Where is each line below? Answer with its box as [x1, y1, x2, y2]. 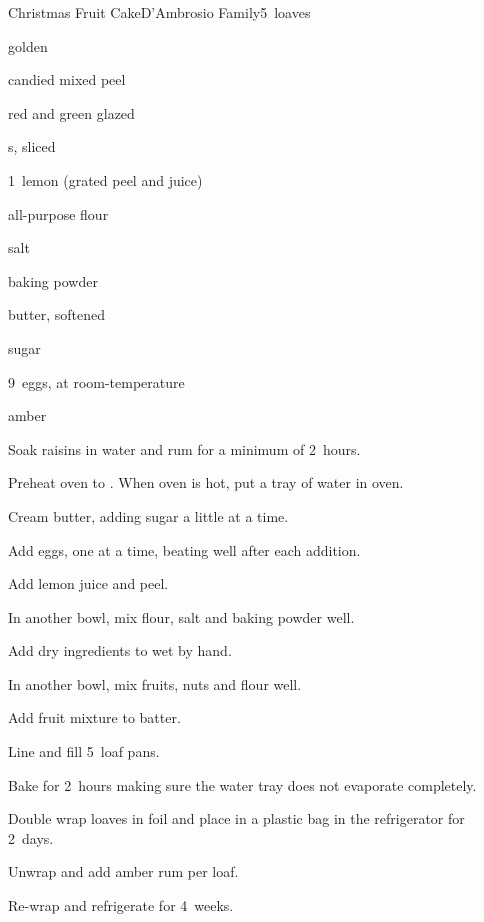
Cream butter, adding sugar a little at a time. [8, 505, 289, 526]
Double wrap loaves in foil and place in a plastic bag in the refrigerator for [8, 808, 465, 829]
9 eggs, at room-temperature [8, 371, 185, 392]
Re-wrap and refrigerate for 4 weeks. [8, 895, 234, 916]
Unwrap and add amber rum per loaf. [8, 861, 239, 882]
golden [8, 35, 48, 56]
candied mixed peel [8, 69, 126, 90]
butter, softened [8, 304, 105, 325]
